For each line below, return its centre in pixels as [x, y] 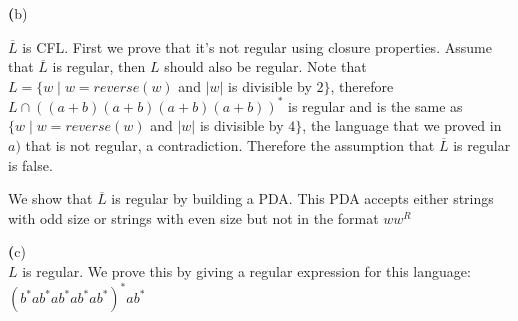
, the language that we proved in [402, 125]
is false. [30, 164]
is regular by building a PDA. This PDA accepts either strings [302, 198]
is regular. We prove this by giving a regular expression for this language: [246, 271]
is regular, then [99, 66]
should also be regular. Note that [265, 66]
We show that [50, 198]
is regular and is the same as [375, 105]
